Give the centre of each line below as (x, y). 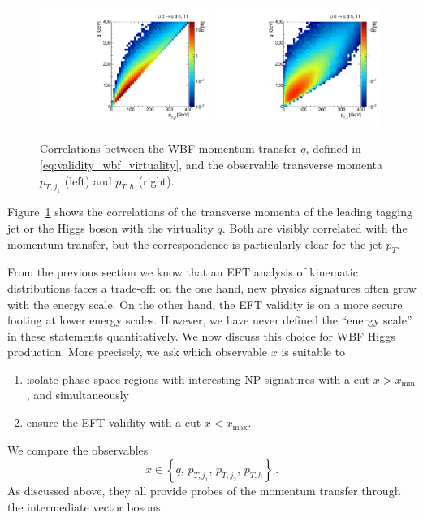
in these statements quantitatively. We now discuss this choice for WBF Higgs (201, 335)
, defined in (333, 148)
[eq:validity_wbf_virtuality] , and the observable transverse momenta (211, 164)
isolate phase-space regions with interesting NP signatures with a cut (198, 379)
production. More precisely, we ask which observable (138, 352)
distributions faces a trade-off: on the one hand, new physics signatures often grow (212, 287)
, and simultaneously (78, 395)
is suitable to (313, 352)
